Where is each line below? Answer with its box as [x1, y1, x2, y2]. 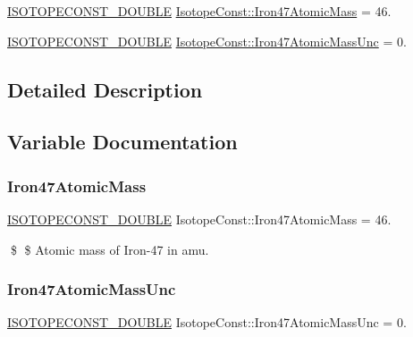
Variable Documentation [7, 128, 238, 156]
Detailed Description [7, 75, 203, 103]
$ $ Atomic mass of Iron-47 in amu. [10, 240, 209, 258]
